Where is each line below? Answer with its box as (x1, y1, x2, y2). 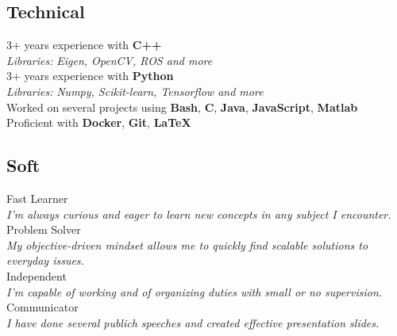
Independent (6, 267, 67, 284)
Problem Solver (6, 221, 81, 238)
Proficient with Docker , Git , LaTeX (6, 114, 191, 131)
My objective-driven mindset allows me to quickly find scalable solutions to (6, 236, 368, 253)
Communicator (6, 299, 79, 315)
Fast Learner (6, 189, 68, 206)
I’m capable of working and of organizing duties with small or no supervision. (6, 283, 383, 300)
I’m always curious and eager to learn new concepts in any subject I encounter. (6, 205, 391, 222)
